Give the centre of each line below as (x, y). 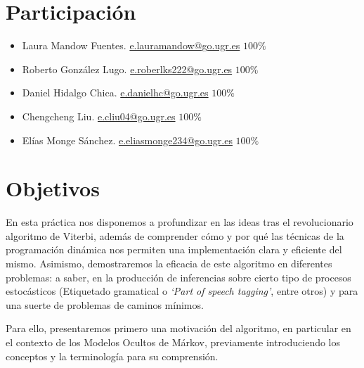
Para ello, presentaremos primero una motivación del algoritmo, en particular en (178, 328)
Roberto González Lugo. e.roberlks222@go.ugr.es (127, 69)
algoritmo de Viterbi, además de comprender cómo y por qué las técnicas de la (175, 235)
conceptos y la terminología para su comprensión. (112, 356)
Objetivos (53, 188)
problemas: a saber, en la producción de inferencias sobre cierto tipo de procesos (178, 277)
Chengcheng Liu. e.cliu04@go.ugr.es (99, 116)
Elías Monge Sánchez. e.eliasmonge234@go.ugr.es (127, 140)
